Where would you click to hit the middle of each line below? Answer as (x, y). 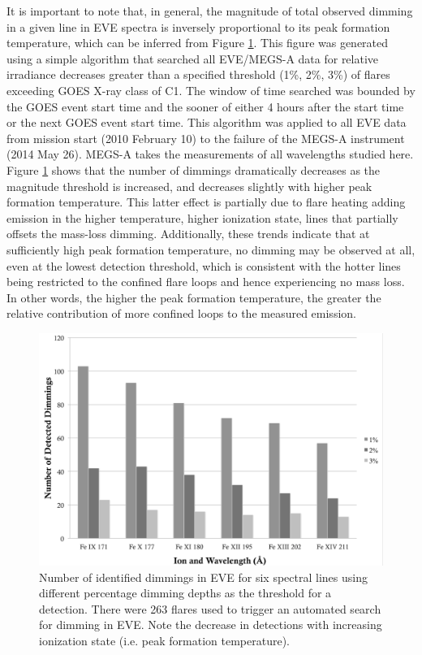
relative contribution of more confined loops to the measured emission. (181, 313)
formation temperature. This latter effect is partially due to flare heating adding (206, 202)
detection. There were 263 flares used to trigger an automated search (210, 608)
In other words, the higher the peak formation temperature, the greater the (194, 297)
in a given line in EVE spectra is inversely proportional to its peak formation (198, 26)
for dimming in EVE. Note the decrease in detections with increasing (211, 625)
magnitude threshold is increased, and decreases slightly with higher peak (189, 186)
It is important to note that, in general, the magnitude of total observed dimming (210, 11)
